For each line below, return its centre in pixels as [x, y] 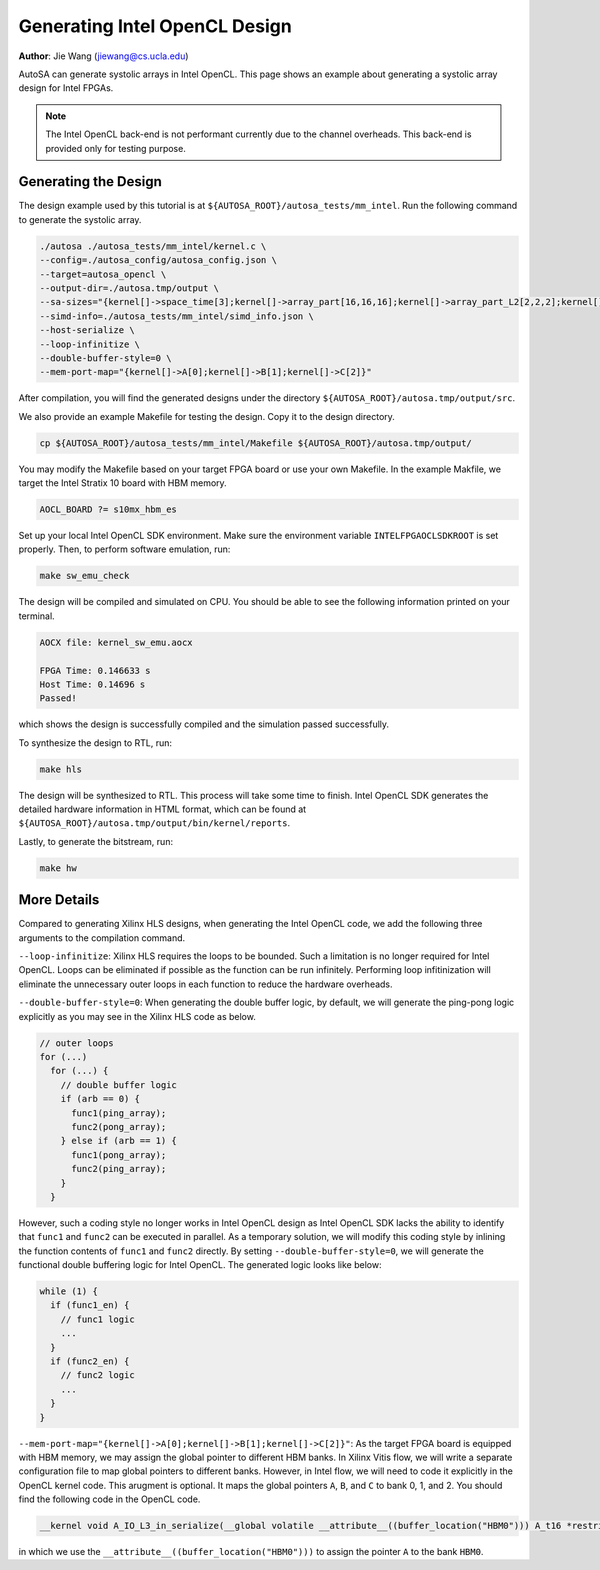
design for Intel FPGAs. [66, 88]
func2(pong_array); [119, 1126]
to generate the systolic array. [80, 219]
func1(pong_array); [119, 1154]
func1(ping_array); [119, 1113]
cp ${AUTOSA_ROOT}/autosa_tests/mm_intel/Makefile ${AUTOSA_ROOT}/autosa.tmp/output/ [255, 443]
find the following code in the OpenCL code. [109, 1499]
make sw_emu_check [84, 576]
